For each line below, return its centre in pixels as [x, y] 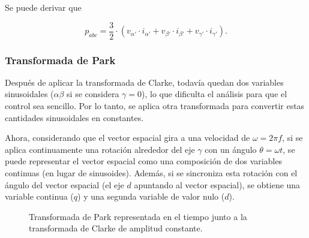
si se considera [93, 94]
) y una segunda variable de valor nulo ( [151, 196]
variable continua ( [39, 196]
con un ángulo [231, 149]
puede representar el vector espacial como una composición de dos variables [144, 161]
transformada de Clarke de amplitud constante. [116, 228]
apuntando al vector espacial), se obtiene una [217, 184]
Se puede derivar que [43, 7]
